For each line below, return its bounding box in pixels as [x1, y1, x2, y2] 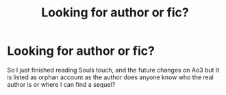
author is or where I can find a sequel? [7, 80, 116, 88]
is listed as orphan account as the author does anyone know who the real [7, 73, 214, 81]
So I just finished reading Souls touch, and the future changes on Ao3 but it [7, 66, 219, 74]
